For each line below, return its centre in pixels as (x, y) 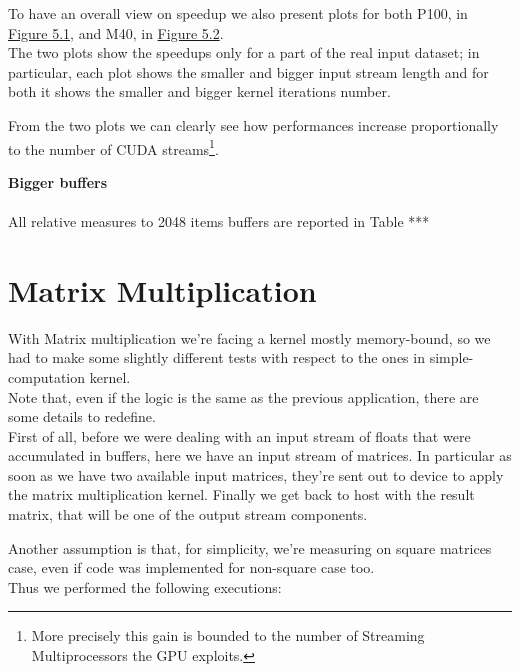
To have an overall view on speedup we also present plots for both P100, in (238, 13)
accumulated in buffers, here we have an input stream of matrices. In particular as (260, 455)
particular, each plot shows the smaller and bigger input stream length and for (248, 71)
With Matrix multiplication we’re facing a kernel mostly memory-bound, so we (249, 337)
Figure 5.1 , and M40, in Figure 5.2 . (116, 32)
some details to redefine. (82, 416)
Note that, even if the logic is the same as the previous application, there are (243, 396)
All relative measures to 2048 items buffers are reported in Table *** (219, 221)
